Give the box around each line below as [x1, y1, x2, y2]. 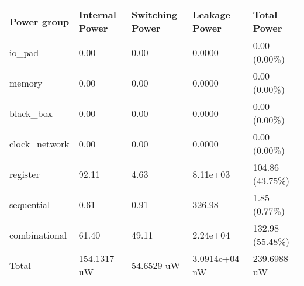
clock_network [9, 136, 70, 150]
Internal [78, 8, 116, 21]
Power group [9, 14, 70, 28]
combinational [9, 228, 67, 242]
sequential [9, 197, 50, 211]
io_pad [9, 45, 39, 59]
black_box [9, 106, 53, 120]
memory [9, 75, 43, 89]
